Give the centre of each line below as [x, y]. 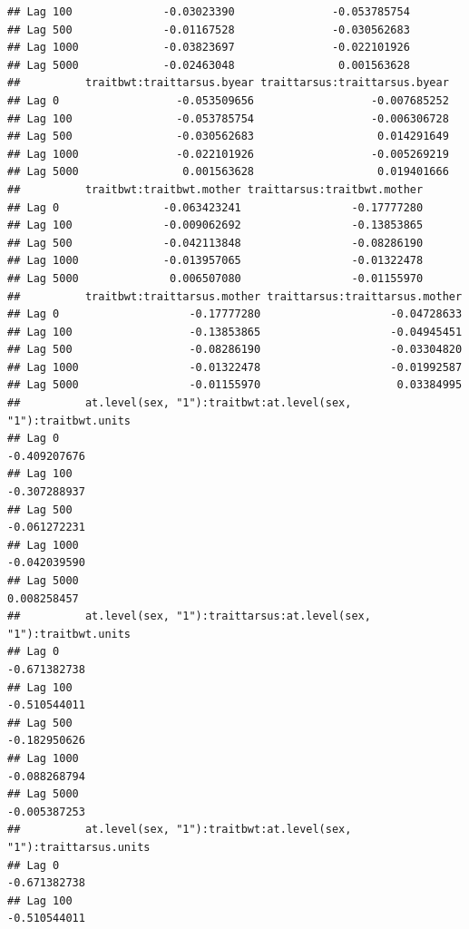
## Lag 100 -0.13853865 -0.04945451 [235, 332]
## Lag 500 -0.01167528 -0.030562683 [209, 29]
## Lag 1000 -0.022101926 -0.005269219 [228, 154]
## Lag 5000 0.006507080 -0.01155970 [215, 278]
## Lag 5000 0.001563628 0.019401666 [228, 172]
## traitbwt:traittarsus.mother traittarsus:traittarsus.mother [235, 296]
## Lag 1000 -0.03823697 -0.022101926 [209, 48]
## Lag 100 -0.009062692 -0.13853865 [215, 225]
